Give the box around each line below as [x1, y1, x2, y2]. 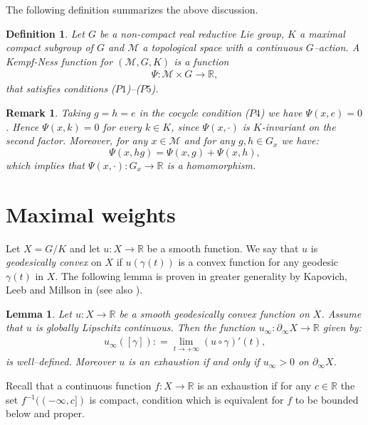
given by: [322, 320, 362, 335]
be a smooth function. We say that [147, 240, 299, 255]
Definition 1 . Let [6, 26, 85, 41]
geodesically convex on [6, 254, 102, 269]
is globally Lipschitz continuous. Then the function [35, 320, 256, 335]
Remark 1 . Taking [6, 105, 90, 119]
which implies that [6, 157, 85, 172]
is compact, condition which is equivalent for [89, 392, 284, 407]
